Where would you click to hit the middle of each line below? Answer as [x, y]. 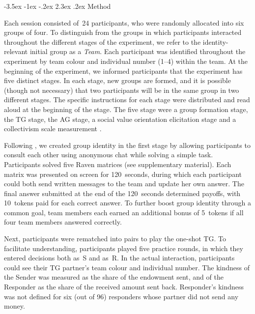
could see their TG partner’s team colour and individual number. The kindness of [127, 267]
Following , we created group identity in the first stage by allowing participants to [127, 145]
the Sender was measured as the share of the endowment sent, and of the [114, 277]
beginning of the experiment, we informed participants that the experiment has [123, 71]
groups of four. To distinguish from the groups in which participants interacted [123, 32]
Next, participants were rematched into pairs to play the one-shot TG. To [115, 239]
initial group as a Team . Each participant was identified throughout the [138, 51]
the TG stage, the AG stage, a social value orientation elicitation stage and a [120, 119]
